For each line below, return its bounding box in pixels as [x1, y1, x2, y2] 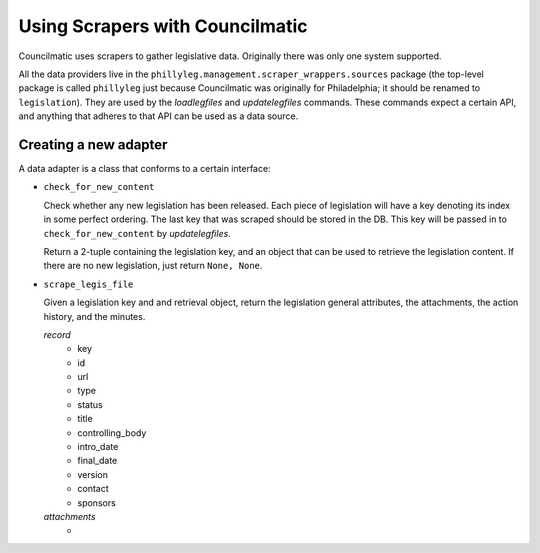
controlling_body [77, 426, 147, 439]
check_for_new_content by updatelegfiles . [43, 227, 232, 239]
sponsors [77, 496, 117, 509]
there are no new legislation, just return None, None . [43, 260, 263, 272]
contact [77, 483, 109, 495]
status [77, 398, 104, 410]
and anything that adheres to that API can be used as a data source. [18, 110, 299, 122]
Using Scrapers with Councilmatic [18, 15, 308, 37]
